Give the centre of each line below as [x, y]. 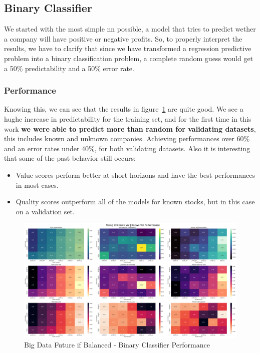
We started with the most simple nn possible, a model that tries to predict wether [130, 29]
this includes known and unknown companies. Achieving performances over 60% [127, 138]
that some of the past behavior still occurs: [70, 158]
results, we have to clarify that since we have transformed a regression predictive [128, 48]
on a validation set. [45, 211]
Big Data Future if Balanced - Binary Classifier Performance [117, 345]
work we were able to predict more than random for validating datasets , [130, 128]
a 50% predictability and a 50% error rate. [69, 68]
